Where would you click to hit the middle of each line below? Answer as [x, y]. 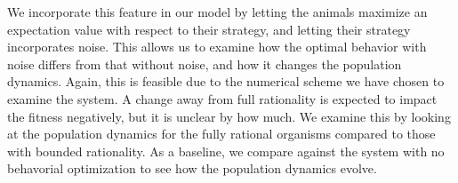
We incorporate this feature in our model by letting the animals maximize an [217, 12]
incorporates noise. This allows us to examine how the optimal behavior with [217, 47]
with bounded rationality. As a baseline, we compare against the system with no [226, 151]
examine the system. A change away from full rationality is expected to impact [222, 98]
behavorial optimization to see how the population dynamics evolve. [192, 168]
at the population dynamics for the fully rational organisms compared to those [221, 134]
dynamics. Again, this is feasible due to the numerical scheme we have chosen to [226, 81]
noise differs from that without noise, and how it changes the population [205, 64]
